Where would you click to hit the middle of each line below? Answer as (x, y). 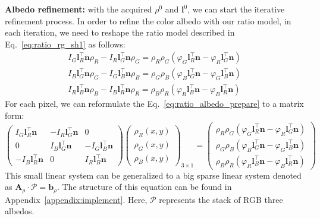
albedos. (20, 211)
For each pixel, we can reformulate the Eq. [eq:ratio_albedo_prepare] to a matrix (154, 104)
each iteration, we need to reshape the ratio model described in (120, 32)
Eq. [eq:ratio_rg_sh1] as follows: (65, 44)
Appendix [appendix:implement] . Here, (76, 199)
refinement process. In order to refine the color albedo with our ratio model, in (148, 20)
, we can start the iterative (236, 9)
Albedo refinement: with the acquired (79, 9)
